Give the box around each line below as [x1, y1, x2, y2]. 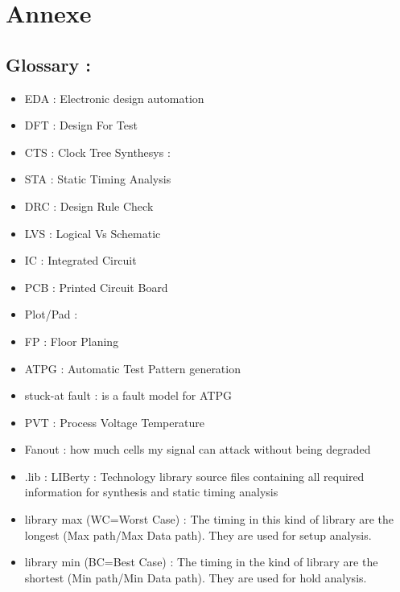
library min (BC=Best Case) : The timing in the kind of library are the [24, 553, 378, 570]
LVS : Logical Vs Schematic [24, 224, 161, 241]
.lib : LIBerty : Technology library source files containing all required [24, 467, 365, 484]
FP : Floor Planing [24, 332, 119, 349]
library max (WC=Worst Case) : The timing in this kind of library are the [24, 511, 394, 528]
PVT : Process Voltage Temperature [24, 413, 204, 430]
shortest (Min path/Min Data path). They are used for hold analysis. [24, 569, 367, 586]
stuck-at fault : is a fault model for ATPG [24, 387, 232, 404]
